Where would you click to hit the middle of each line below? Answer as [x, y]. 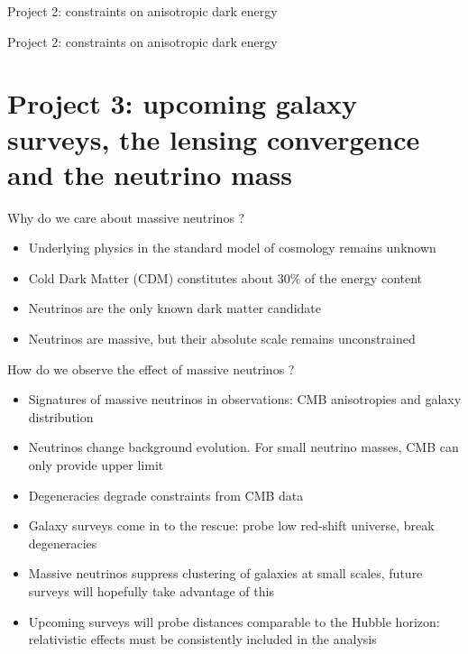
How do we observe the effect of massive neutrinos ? [151, 368]
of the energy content [364, 277]
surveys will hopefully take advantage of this [151, 591]
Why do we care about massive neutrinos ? [126, 217]
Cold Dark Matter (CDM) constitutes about [151, 277]
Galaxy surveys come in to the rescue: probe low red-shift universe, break [231, 525]
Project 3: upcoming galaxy [183, 103]
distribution [61, 416]
